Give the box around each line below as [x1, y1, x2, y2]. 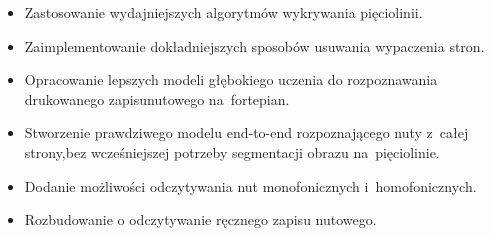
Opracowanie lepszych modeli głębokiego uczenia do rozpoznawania [24, 69, 438, 90]
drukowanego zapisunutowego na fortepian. [24, 88, 290, 109]
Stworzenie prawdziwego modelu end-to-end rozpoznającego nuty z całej [24, 122, 469, 143]
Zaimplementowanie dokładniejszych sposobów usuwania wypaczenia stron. [24, 35, 485, 56]
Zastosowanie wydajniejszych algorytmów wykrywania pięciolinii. [24, 2, 423, 22]
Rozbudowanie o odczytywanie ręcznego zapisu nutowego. [24, 209, 377, 230]
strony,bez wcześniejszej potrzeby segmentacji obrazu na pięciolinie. [24, 141, 440, 162]
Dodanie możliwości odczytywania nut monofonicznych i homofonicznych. [24, 175, 477, 196]
